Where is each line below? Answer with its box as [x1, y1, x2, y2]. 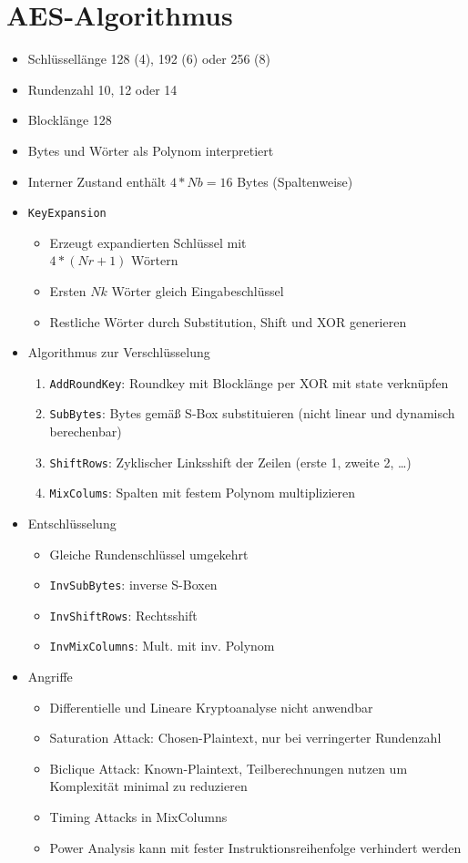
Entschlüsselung [27, 513, 117, 532]
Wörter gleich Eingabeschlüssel [111, 281, 284, 300]
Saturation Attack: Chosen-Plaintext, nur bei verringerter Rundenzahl [49, 728, 442, 747]
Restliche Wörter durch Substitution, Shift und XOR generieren [49, 312, 407, 331]
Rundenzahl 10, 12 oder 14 [27, 79, 178, 98]
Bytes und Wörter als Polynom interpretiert [27, 140, 274, 159]
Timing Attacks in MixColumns [49, 807, 228, 827]
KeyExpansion [27, 207, 107, 221]
